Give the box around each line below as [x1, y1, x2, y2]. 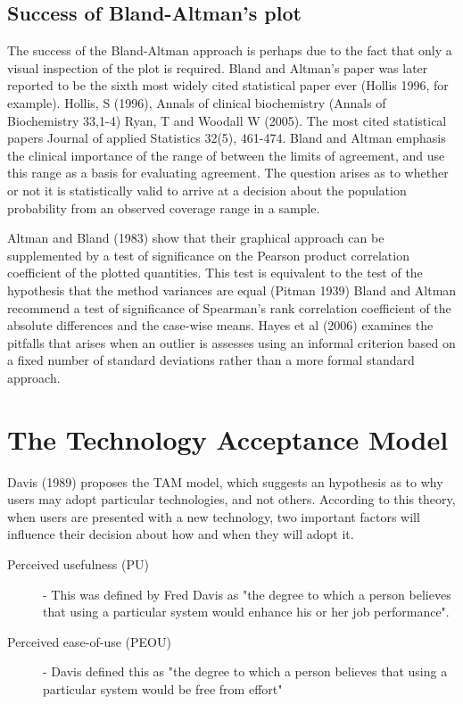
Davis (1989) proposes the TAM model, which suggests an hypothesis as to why [7, 472, 443, 491]
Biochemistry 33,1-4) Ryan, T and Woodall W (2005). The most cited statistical [7, 111, 447, 129]
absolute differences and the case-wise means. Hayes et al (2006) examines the [7, 316, 434, 335]
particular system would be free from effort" [43, 679, 283, 698]
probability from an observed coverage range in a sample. [7, 198, 320, 217]
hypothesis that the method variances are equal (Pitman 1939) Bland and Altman [7, 280, 457, 299]
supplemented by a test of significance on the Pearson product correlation [7, 245, 409, 264]
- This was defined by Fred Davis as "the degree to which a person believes [43, 584, 451, 603]
